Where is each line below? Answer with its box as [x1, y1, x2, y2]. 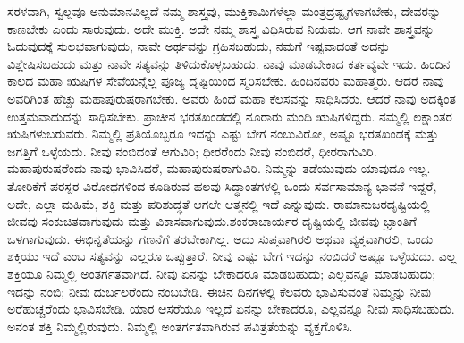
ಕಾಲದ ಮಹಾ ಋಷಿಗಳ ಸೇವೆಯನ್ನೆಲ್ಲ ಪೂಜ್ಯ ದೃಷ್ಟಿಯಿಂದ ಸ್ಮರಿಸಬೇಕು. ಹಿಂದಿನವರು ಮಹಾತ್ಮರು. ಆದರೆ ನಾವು [7, 71, 444, 90]
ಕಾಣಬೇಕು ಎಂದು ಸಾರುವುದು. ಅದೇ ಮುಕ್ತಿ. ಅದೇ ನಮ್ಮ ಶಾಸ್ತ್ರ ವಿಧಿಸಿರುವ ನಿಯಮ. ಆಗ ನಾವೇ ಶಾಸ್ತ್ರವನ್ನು [7, 19, 434, 38]
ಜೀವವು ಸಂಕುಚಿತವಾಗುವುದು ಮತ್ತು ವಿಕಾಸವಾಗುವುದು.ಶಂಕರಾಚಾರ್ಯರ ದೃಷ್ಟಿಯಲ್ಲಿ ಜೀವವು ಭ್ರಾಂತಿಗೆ [7, 212, 417, 230]
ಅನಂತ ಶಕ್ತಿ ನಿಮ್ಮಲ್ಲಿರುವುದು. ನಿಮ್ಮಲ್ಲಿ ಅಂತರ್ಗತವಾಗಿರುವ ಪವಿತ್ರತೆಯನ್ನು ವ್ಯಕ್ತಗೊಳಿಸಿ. [7, 316, 353, 335]
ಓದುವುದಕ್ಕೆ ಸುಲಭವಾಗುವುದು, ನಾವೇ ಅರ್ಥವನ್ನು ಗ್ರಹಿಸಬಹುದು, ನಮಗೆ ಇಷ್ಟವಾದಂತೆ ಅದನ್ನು [7, 37, 391, 55]
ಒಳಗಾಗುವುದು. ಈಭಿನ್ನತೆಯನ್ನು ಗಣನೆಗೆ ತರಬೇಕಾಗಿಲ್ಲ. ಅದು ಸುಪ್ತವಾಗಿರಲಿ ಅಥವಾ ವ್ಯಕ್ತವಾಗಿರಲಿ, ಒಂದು [7, 229, 434, 247]
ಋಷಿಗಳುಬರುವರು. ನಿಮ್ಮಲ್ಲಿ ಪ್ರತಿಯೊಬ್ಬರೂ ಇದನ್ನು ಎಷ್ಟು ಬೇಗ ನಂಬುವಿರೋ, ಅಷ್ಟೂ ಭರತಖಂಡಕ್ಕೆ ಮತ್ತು [7, 124, 439, 143]
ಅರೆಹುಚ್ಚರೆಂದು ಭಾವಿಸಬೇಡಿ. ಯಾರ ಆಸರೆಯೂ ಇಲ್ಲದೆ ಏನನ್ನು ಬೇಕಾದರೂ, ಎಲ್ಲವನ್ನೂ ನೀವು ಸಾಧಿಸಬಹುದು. [7, 299, 455, 318]
